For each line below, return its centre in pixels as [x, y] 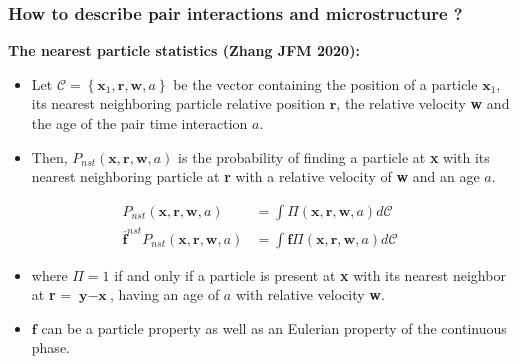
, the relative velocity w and [423, 103]
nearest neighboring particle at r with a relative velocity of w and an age [255, 176]
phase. [50, 347]
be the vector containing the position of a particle [325, 83]
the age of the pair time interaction [139, 123]
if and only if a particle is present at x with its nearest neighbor [310, 274]
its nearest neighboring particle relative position [178, 103]
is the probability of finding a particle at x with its [334, 156]
